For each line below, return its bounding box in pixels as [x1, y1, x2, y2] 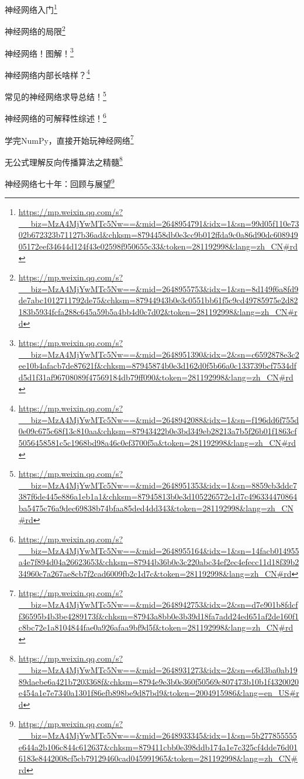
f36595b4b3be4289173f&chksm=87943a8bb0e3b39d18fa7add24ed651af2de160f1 [18, 610, 299, 622]
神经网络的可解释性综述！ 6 [5, 110, 106, 124]
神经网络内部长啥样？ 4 [5, 67, 90, 81]
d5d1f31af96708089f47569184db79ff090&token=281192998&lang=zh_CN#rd [18, 371, 293, 383]
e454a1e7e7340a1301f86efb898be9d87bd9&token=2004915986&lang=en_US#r [18, 687, 299, 699]
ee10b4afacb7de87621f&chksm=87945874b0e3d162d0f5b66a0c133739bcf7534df [18, 359, 297, 372]
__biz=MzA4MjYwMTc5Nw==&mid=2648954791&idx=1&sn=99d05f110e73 [18, 217, 299, 229]
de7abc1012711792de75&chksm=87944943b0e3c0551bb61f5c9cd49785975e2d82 [18, 294, 298, 306]
